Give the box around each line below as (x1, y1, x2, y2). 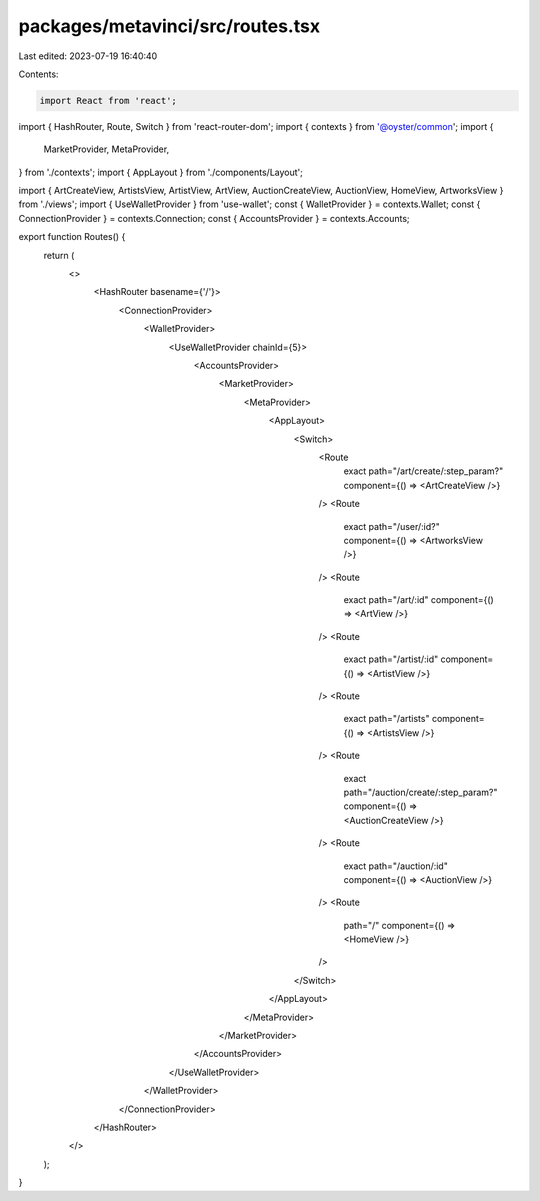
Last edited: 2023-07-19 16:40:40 (18, 50, 158, 62)
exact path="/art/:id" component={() (343, 594, 494, 606)
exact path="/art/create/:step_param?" (343, 465, 504, 477)
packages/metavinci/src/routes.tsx (18, 15, 320, 37)
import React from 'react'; (39, 95, 177, 106)
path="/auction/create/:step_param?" (343, 786, 499, 798)
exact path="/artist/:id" (343, 653, 439, 665)
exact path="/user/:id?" (343, 520, 440, 532)
